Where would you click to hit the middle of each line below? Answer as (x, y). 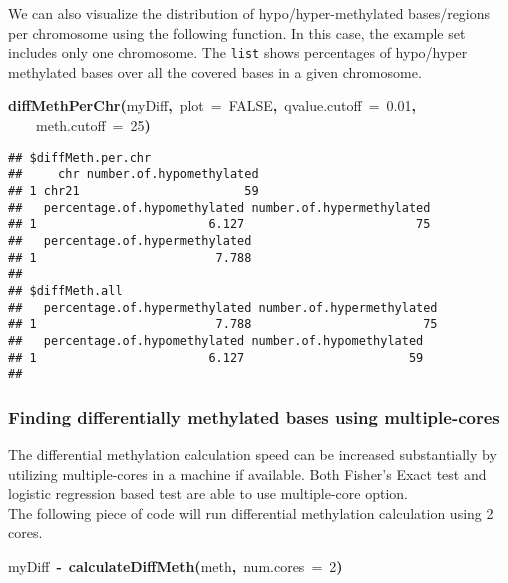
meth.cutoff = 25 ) (93, 125)
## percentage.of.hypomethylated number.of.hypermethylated (219, 207)
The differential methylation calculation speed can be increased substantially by (252, 454)
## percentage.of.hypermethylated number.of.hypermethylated (223, 307)
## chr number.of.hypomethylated (133, 174)
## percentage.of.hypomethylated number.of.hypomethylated (216, 340)
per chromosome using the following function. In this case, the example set (237, 32)
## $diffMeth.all (65, 290)
